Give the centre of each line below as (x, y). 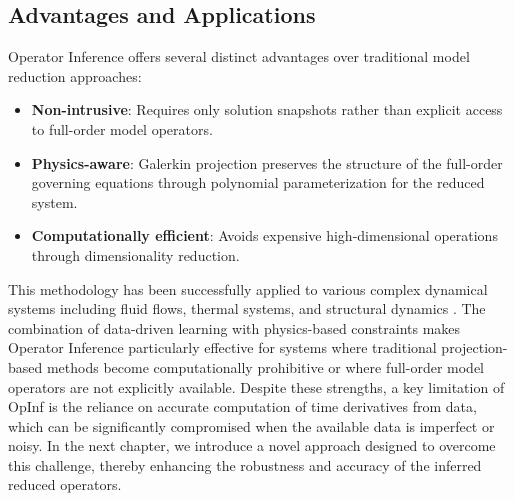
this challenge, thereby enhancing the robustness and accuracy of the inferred (245, 464)
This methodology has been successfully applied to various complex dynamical (248, 288)
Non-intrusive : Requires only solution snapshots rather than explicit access (267, 109)
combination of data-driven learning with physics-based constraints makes (234, 327)
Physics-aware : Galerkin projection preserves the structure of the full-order (267, 162)
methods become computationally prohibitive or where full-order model (265, 366)
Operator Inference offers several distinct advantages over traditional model (239, 56)
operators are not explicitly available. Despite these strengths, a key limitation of (256, 386)
